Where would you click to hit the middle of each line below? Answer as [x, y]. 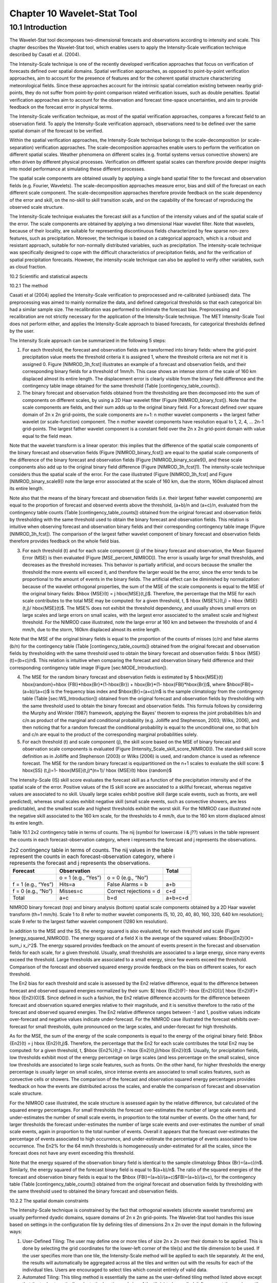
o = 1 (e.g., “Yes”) [80, 878]
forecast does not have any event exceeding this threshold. [72, 1153]
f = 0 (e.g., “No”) [33, 891]
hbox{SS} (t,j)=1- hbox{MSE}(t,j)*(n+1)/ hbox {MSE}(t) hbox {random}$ [97, 770]
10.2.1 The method [29, 285]
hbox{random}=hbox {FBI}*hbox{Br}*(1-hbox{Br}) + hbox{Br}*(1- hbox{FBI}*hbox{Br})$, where [124, 684]
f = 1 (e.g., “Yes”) [33, 884]
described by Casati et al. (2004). [45, 54]
